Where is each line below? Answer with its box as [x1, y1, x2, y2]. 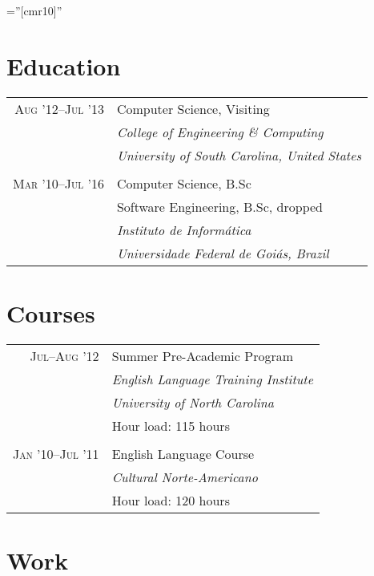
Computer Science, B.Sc [116, 173, 251, 193]
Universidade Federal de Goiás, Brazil [116, 243, 329, 262]
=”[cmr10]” [6, 2, 62, 18]
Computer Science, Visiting [116, 99, 270, 118]
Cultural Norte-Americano [111, 467, 258, 486]
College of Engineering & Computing [116, 122, 324, 141]
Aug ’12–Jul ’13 [14, 99, 104, 118]
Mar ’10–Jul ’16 [13, 173, 104, 193]
